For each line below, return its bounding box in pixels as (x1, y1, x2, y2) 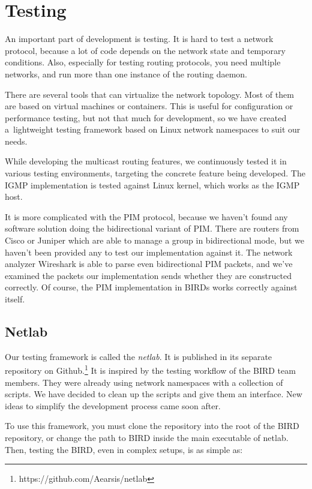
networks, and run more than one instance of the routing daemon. (5, 67, 247, 80)
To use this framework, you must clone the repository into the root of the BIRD (5, 419, 299, 432)
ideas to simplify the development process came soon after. (5, 399, 221, 412)
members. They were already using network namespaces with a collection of (5, 376, 283, 388)
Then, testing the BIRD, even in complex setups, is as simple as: (5, 443, 243, 455)
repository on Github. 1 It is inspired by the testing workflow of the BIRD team (5, 362, 296, 377)
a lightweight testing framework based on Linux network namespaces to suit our (5, 123, 301, 136)
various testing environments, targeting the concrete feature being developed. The (5, 167, 305, 179)
